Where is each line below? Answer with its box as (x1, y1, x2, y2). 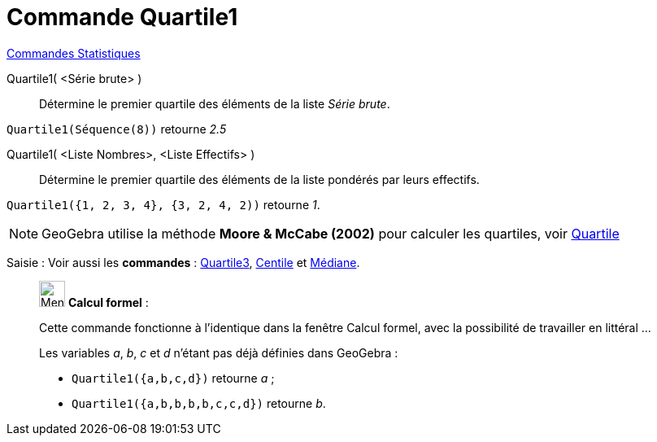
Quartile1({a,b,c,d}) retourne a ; (72, 370, 275, 385)
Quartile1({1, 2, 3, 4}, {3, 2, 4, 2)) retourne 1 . (7, 197, 320, 212)
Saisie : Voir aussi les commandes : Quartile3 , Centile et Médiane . (7, 255, 360, 269)
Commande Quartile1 (7, 3, 238, 31)
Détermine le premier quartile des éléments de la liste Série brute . (39, 96, 390, 111)
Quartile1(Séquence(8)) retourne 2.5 (7, 121, 227, 136)
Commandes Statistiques (7, 46, 141, 60)
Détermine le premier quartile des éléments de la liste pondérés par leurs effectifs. (39, 172, 480, 186)
